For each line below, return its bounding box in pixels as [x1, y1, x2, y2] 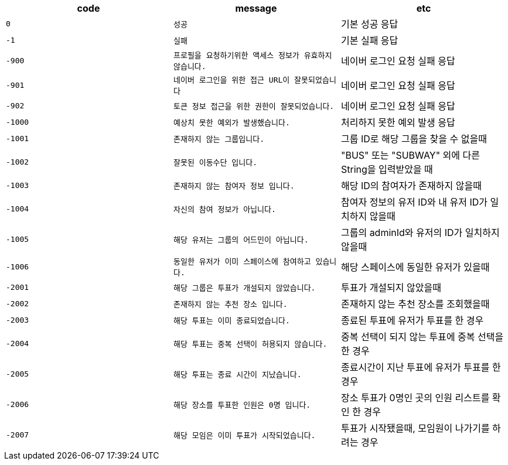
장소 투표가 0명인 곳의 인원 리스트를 [340, 392, 490, 404]
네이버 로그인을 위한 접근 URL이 [173, 76, 290, 84]
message [235, 2, 277, 14]
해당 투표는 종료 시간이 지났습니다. [173, 370, 302, 379]
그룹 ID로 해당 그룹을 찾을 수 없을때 [340, 133, 487, 145]
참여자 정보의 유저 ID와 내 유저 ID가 [340, 196, 488, 208]
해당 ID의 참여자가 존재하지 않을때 [340, 180, 482, 192]
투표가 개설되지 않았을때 [340, 282, 441, 293]
